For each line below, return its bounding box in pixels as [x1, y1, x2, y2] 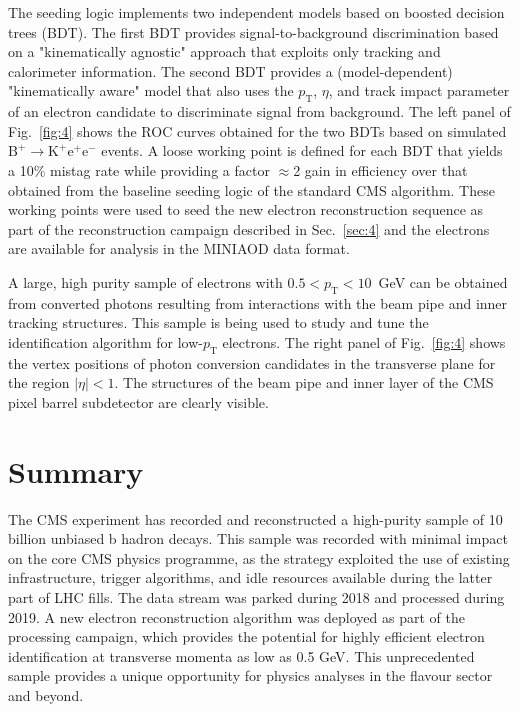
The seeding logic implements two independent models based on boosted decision [8, 2, 505, 22]
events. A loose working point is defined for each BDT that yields [101, 140, 503, 161]
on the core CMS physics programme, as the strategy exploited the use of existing [8, 547, 510, 568]
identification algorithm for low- [8, 331, 203, 352]
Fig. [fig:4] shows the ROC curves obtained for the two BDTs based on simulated [8, 120, 507, 141]
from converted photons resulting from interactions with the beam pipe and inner [8, 292, 508, 313]
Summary [8, 450, 144, 491]
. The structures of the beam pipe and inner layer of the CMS [114, 372, 494, 393]
